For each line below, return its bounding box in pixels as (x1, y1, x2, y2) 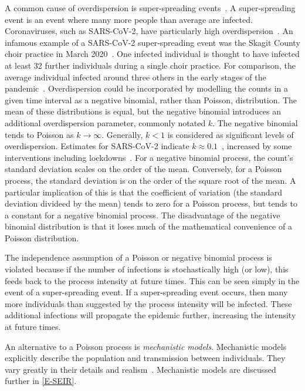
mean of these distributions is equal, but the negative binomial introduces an (5, 105, 282, 117)
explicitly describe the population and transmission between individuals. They (5, 352, 286, 364)
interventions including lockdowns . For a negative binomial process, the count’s (5, 151, 293, 163)
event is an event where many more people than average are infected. (5, 13, 253, 25)
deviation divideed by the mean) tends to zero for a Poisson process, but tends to (5, 197, 297, 210)
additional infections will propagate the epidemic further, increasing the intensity (5, 309, 296, 321)
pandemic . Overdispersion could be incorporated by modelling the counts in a (5, 82, 289, 95)
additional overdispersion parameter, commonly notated (5, 116, 206, 129)
